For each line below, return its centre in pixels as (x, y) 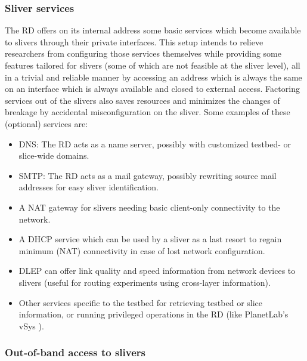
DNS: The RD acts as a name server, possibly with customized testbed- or (155, 144)
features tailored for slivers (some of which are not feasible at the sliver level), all (153, 65)
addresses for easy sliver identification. (89, 187)
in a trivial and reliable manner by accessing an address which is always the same (153, 77)
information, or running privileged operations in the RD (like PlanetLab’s (153, 314)
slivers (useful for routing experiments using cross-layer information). (145, 282)
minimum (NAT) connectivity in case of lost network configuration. (142, 250)
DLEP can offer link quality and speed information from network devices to (157, 271)
